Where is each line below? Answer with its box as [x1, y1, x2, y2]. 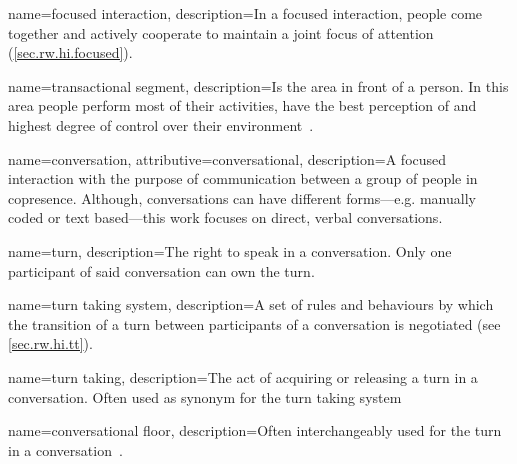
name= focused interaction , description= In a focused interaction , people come [8, 3, 483, 23]
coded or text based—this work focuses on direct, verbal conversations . [8, 207, 443, 228]
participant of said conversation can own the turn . [8, 260, 315, 281]
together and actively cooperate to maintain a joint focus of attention [8, 22, 434, 43]
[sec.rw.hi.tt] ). [8, 333, 93, 354]
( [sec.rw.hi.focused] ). [8, 42, 133, 63]
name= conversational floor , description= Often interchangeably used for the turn [8, 420, 502, 441]
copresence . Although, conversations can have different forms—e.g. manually [8, 187, 476, 208]
